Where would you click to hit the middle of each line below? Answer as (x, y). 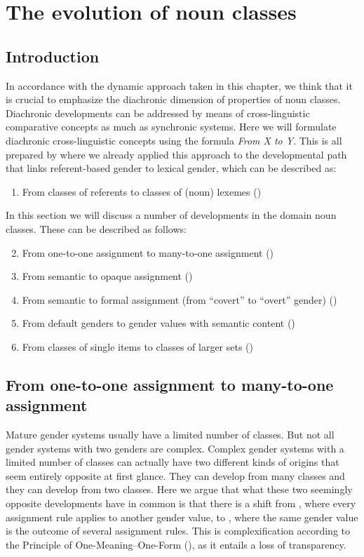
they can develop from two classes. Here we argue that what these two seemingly (179, 489)
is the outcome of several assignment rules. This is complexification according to (178, 531)
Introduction (53, 56)
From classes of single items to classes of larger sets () (138, 346)
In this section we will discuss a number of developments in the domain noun (171, 215)
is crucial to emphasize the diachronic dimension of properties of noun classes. (173, 99)
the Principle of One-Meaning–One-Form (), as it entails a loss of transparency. (176, 544)
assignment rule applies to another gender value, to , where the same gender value (182, 517)
